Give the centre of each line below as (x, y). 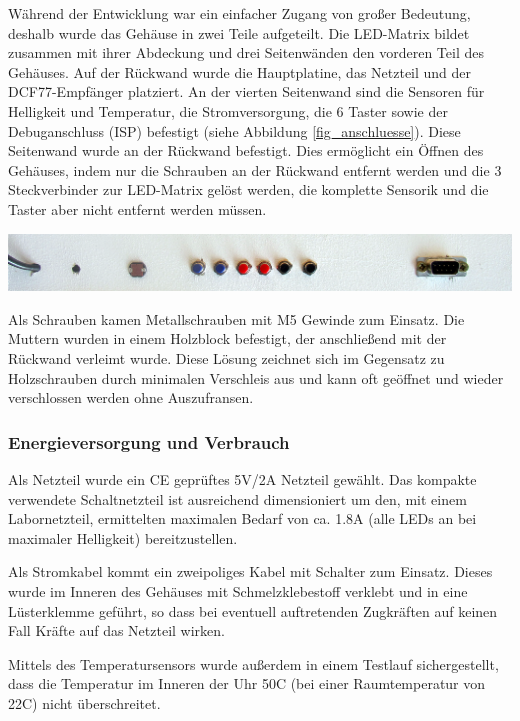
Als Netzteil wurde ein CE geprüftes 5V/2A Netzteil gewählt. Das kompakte (242, 478)
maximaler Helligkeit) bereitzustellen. (123, 537)
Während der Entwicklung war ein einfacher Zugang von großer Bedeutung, (239, 13)
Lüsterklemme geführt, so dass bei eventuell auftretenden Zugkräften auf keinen (253, 610)
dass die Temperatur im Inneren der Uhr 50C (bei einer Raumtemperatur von (247, 683)
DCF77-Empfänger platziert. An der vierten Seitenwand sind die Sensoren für (246, 91)
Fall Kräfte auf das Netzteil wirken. (116, 630)
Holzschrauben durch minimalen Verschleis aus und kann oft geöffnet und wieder (256, 377)
